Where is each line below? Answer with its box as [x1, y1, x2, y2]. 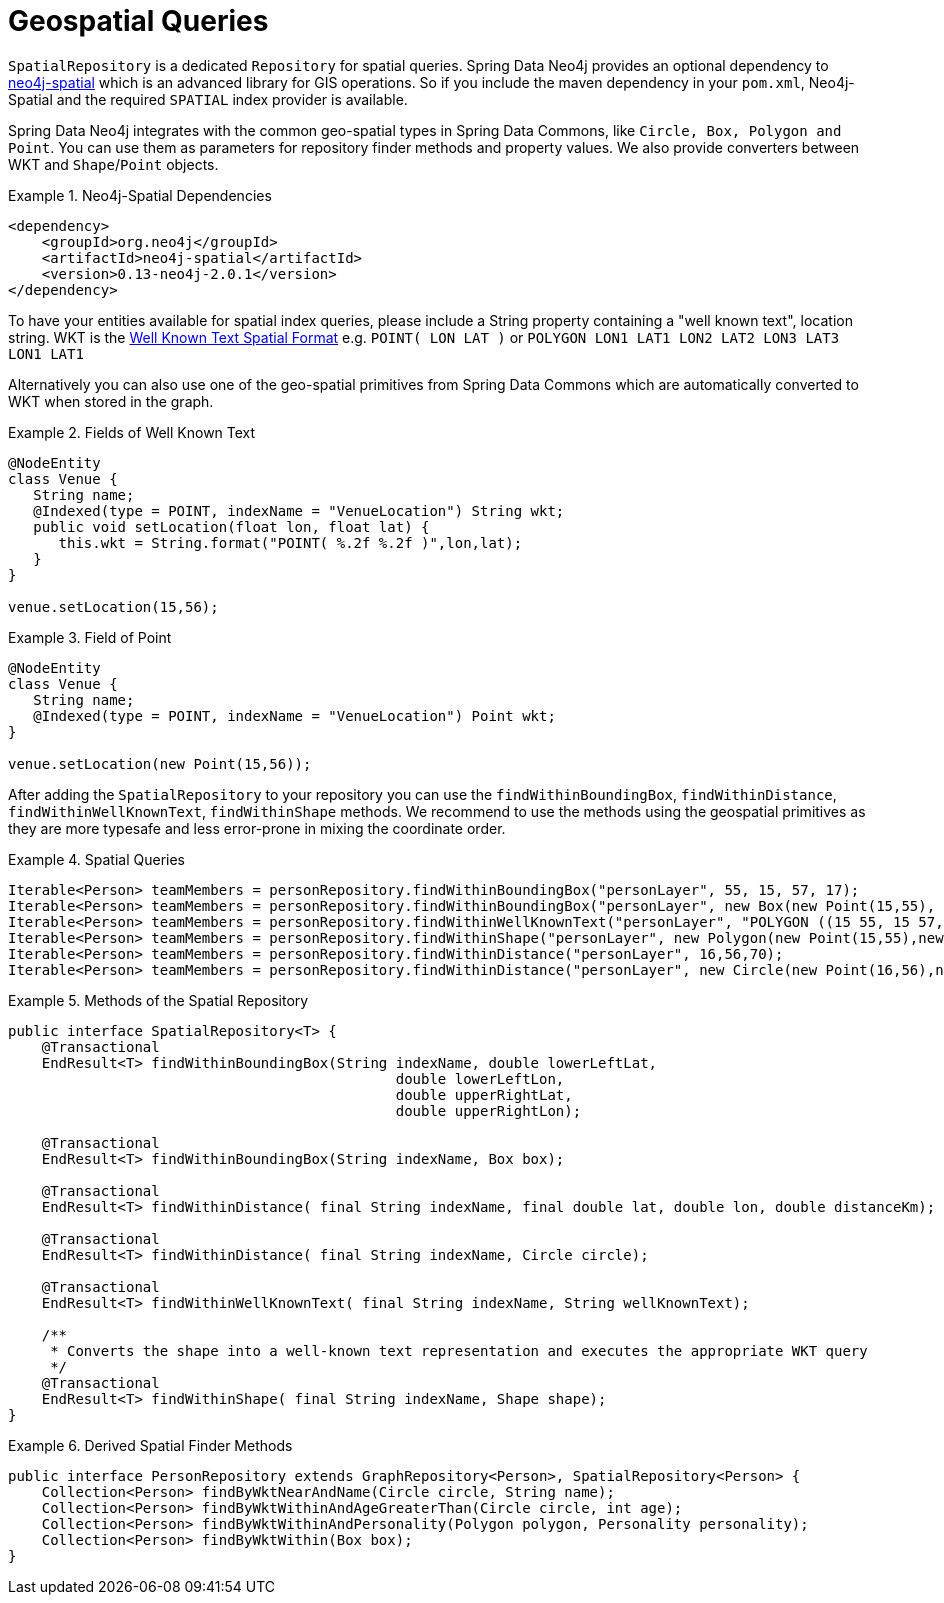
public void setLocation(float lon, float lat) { [33, 518, 430, 535]
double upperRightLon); [395, 1102, 582, 1119]
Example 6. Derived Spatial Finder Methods [8, 1436, 293, 1454]
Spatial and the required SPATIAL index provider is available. [8, 90, 408, 108]
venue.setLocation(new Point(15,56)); [8, 755, 312, 772]
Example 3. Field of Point [8, 628, 172, 646]
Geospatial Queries [8, 4, 269, 38]
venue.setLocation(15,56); [8, 598, 219, 615]
